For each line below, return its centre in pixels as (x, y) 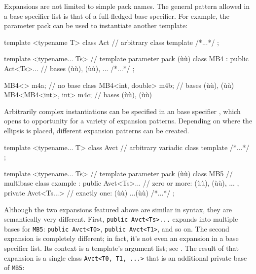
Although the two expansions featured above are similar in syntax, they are (118, 209)
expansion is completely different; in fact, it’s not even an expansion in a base (121, 238)
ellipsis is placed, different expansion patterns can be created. (97, 130)
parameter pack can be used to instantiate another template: (96, 25)
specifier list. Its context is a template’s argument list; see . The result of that (121, 248)
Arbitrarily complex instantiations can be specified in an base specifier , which (122, 111)
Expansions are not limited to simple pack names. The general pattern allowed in (127, 6)
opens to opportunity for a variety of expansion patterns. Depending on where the (128, 121)
